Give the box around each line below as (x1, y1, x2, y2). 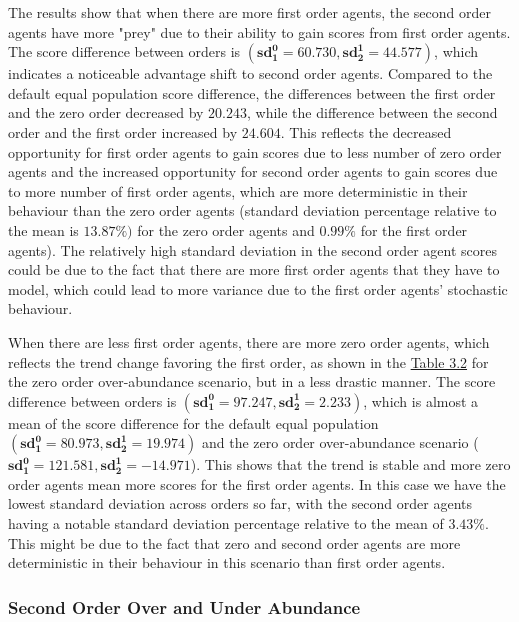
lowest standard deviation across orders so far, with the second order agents (8, 493, 473, 514)
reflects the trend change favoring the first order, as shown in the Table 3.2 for (8, 351, 489, 372)
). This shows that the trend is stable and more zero (190, 454, 511, 475)
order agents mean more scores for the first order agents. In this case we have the (8, 473, 506, 494)
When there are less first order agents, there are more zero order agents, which (8, 331, 490, 352)
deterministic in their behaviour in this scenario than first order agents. (8, 552, 446, 573)
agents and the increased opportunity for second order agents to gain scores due (8, 161, 498, 182)
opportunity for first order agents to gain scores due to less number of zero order (8, 141, 502, 162)
